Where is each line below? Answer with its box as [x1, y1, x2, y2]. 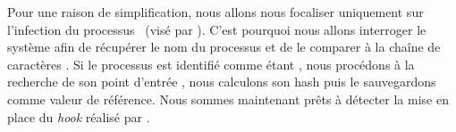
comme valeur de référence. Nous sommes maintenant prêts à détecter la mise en [7, 89, 449, 108]
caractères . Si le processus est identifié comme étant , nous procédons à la [7, 54, 415, 73]
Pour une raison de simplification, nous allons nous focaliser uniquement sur [7, 3, 424, 21]
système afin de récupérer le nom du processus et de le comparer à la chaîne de [7, 37, 441, 56]
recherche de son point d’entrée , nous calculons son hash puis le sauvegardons [7, 72, 436, 91]
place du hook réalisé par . [7, 107, 150, 126]
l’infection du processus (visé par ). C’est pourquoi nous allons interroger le [7, 20, 426, 38]
